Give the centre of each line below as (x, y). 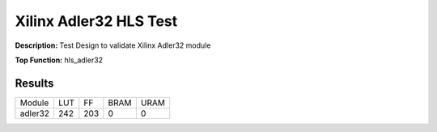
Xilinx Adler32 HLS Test (96, 21)
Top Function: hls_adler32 (59, 60)
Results (34, 83)
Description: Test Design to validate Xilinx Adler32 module (113, 45)
